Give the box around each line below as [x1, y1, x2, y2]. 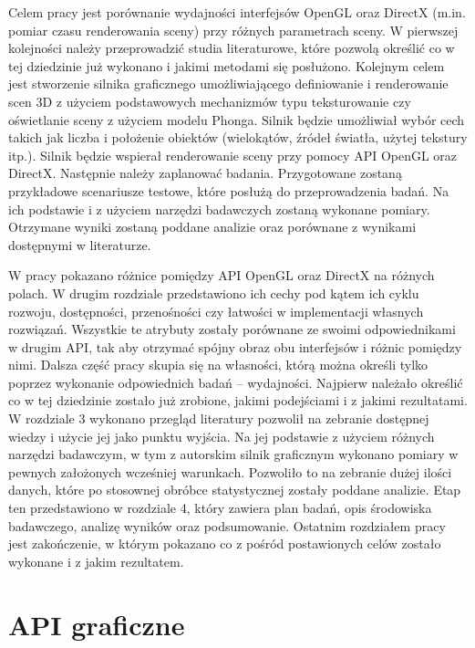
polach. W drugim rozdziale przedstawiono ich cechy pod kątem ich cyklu [8, 283, 419, 302]
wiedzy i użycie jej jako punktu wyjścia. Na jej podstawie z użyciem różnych [8, 426, 435, 445]
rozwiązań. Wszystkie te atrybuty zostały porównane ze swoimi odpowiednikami [8, 319, 456, 339]
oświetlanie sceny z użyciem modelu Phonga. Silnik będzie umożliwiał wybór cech [8, 110, 465, 129]
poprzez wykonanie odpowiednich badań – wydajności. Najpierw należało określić [8, 372, 463, 392]
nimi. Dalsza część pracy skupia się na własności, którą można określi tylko [8, 355, 429, 374]
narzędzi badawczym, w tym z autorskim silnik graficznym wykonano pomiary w [8, 444, 459, 464]
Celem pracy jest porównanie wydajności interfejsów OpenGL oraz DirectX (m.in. [8, 3, 466, 21]
